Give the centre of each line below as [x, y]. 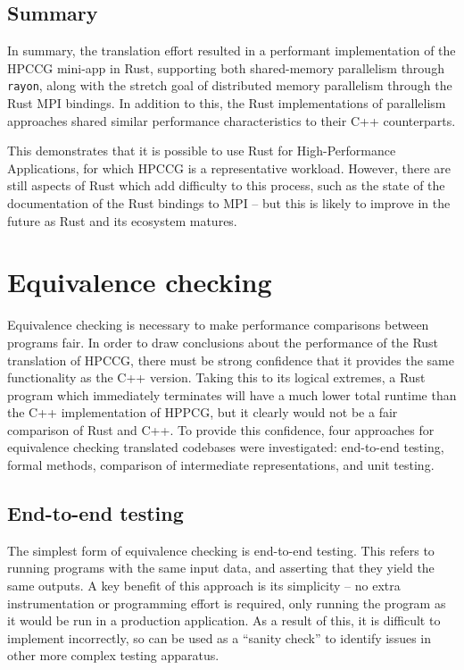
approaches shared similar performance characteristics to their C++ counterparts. [232, 120]
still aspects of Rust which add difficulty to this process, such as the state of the [226, 185]
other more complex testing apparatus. [113, 655]
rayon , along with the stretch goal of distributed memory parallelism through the [230, 85]
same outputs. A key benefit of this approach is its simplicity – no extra [204, 586]
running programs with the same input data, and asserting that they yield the [221, 568]
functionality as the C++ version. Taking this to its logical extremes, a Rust [216, 377]
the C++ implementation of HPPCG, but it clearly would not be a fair [203, 412]
